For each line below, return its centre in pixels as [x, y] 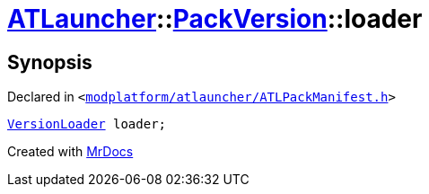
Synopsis [50, 62]
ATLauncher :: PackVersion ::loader [215, 19]
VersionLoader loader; [87, 124]
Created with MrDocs [70, 152]
